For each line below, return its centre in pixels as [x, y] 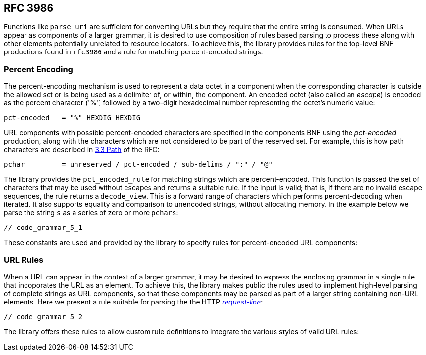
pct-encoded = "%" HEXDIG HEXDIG [72, 118]
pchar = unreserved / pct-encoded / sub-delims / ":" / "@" [138, 165]
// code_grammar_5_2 [43, 317]
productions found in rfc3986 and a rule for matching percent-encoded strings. [134, 52]
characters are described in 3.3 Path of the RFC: [82, 150]
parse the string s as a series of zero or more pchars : [91, 213]
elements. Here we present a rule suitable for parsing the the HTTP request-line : [134, 302]
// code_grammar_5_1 [43, 228]
